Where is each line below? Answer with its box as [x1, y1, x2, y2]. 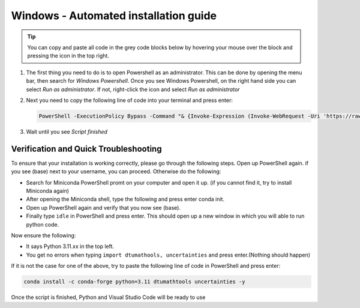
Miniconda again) [26, 187, 69, 194]
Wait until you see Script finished [26, 128, 108, 135]
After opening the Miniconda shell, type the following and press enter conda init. [26, 195, 225, 203]
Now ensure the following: [11, 231, 76, 239]
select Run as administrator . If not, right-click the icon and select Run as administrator [26, 86, 240, 93]
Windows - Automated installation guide [11, 9, 217, 22]
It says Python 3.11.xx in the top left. [26, 243, 114, 250]
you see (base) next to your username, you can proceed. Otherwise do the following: [11, 168, 221, 175]
